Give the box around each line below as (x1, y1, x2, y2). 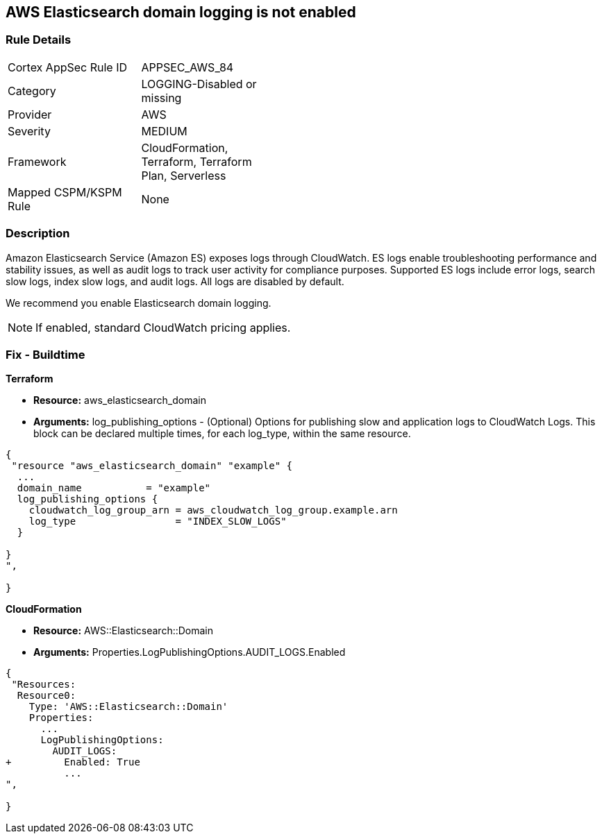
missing (141, 90, 182, 105)
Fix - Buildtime (6, 347, 85, 362)
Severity (8, 124, 51, 138)
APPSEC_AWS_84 (141, 60, 234, 74)
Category (8, 83, 56, 98)
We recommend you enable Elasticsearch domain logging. (6, 296, 271, 309)
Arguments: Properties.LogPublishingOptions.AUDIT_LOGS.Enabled (33, 646, 346, 659)
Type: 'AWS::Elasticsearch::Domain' (28, 701, 228, 713)
